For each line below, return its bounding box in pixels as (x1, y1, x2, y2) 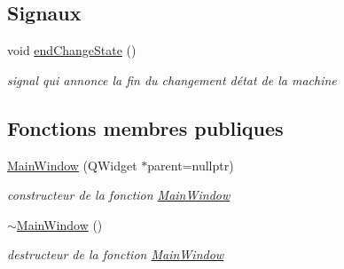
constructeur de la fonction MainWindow (7, 186, 231, 204)
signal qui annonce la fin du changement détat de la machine (7, 70, 337, 89)
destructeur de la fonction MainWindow (7, 245, 224, 264)
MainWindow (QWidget (7, 155, 137, 174)
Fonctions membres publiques (7, 114, 284, 141)
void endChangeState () (7, 41, 137, 59)
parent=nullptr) (147, 155, 234, 174)
